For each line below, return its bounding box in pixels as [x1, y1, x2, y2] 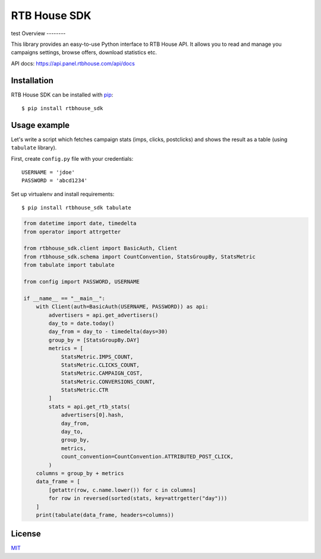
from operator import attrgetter [23, 228, 121, 235]
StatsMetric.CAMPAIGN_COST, [61, 370, 143, 377]
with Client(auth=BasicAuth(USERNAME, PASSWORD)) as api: [36, 304, 209, 310]
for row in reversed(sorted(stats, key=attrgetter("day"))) [48, 495, 228, 502]
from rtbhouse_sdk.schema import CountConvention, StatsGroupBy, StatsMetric [23, 253, 256, 260]
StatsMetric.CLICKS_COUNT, [61, 361, 140, 368]
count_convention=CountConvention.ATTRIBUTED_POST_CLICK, [61, 453, 234, 460]
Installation [11, 75, 53, 86]
